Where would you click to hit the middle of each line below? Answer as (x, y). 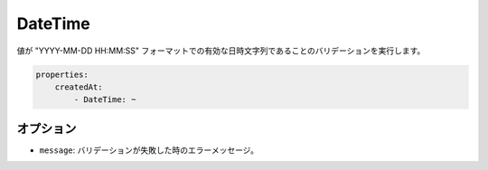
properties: (62, 74)
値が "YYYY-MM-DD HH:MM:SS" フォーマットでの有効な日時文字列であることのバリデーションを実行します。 (221, 51)
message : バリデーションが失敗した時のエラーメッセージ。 (149, 150)
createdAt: (79, 87)
